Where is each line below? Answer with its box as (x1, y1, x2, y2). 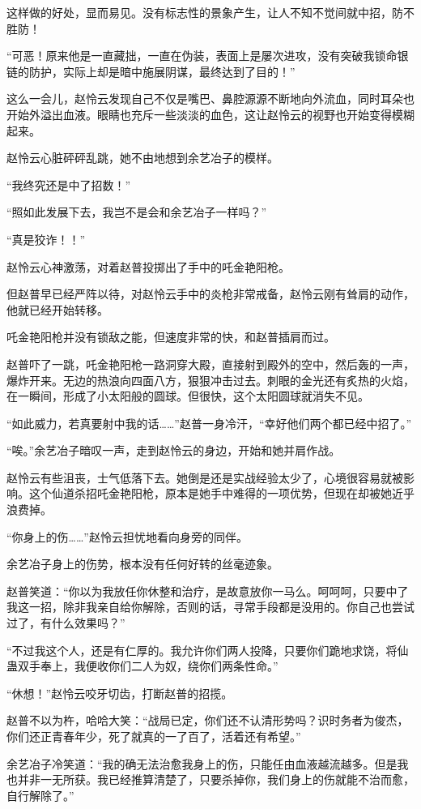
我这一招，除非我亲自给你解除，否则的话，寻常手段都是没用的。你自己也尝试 (6, 598, 415, 615)
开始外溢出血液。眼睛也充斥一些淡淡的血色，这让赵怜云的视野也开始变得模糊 (6, 105, 415, 122)
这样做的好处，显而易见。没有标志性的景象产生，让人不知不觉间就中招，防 (6, 4, 403, 20)
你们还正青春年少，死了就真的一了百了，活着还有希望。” (6, 728, 301, 744)
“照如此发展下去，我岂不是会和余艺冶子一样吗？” (6, 203, 267, 220)
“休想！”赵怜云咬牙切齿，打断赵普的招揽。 (6, 684, 233, 701)
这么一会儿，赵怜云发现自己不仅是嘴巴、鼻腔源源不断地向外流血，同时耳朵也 (6, 90, 415, 107)
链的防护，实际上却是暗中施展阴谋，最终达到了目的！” (6, 62, 296, 79)
